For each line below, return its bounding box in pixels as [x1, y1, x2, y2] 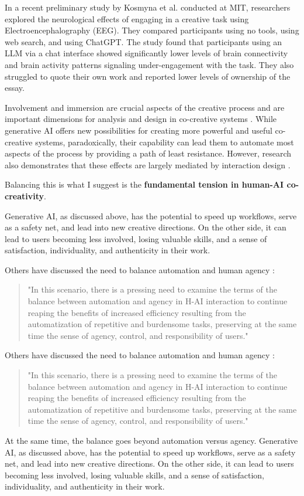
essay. [5, 81, 25, 94]
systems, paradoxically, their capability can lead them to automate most [35, 135, 294, 148]
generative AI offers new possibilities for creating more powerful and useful [5, 124, 272, 136]
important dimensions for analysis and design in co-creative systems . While [5, 113, 277, 125]
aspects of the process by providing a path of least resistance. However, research [5, 147, 292, 159]
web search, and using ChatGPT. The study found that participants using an [5, 35, 282, 47]
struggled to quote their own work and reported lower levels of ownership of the [5, 70, 291, 82]
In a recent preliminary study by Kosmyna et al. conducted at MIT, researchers [5, 1, 291, 13]
